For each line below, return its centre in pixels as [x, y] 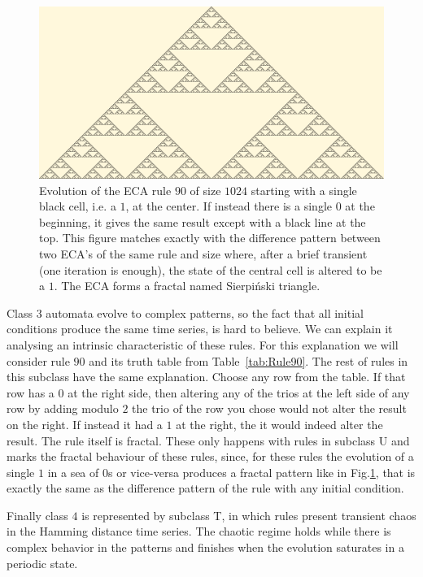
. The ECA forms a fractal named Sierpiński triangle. [187, 286]
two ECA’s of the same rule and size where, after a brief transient [203, 253]
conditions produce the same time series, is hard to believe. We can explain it [200, 329]
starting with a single [304, 190]
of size [205, 190]
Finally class [37, 515]
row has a [31, 392]
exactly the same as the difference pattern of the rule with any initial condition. [205, 488]
